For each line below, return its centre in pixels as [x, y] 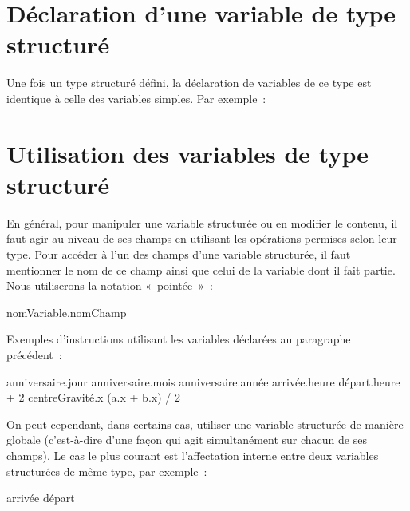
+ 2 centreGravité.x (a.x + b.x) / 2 [93, 397]
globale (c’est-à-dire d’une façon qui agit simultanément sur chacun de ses [187, 440]
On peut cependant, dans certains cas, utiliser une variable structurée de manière [205, 424]
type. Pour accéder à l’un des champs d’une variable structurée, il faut [179, 254]
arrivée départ [41, 498]
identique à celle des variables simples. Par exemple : [136, 98]
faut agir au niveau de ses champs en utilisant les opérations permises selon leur [202, 238]
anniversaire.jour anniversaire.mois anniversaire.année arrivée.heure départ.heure [203, 381]
